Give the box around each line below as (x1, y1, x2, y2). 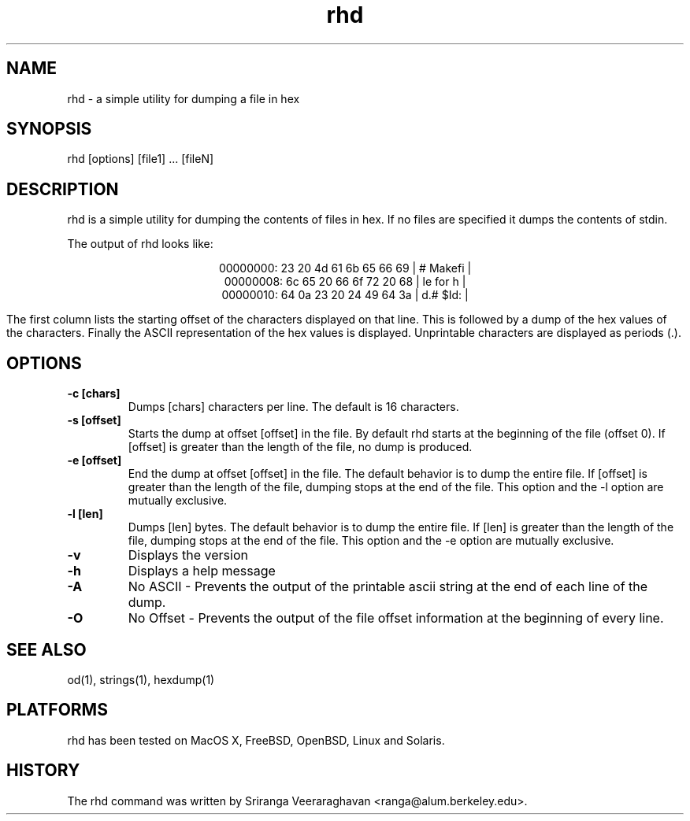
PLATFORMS (6, 700, 108, 720)
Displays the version (128, 547, 248, 564)
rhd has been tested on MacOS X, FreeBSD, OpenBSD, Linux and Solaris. (67, 733, 445, 747)
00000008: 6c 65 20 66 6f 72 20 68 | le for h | (224, 275, 466, 289)
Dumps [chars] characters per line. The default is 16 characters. (128, 400, 459, 414)
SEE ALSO (6, 639, 87, 660)
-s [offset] (67, 413, 121, 427)
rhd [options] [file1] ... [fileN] (67, 152, 214, 166)
